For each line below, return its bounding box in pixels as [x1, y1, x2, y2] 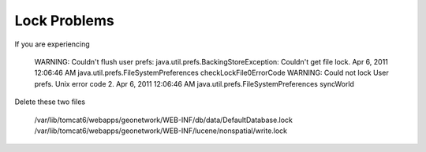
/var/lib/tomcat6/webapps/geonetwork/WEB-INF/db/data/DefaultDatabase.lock [34, 115, 293, 124]
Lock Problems [14, 12, 114, 29]
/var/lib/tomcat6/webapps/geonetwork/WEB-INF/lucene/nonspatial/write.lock [34, 126, 288, 135]
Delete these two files [14, 97, 86, 106]
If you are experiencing [14, 39, 90, 49]
